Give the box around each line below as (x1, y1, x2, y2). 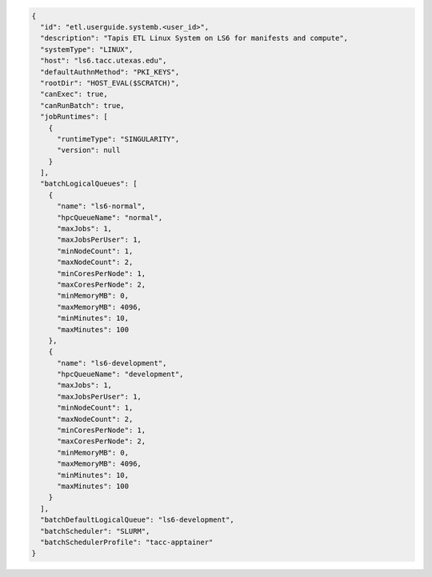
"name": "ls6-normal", (57, 202, 146, 211)
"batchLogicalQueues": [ (40, 179, 138, 188)
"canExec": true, (40, 90, 108, 99)
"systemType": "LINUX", (40, 45, 134, 54)
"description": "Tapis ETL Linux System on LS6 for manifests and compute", (40, 34, 348, 43)
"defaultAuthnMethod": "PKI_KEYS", (40, 67, 180, 76)
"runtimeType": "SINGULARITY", (57, 134, 180, 143)
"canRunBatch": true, (40, 101, 126, 110)
